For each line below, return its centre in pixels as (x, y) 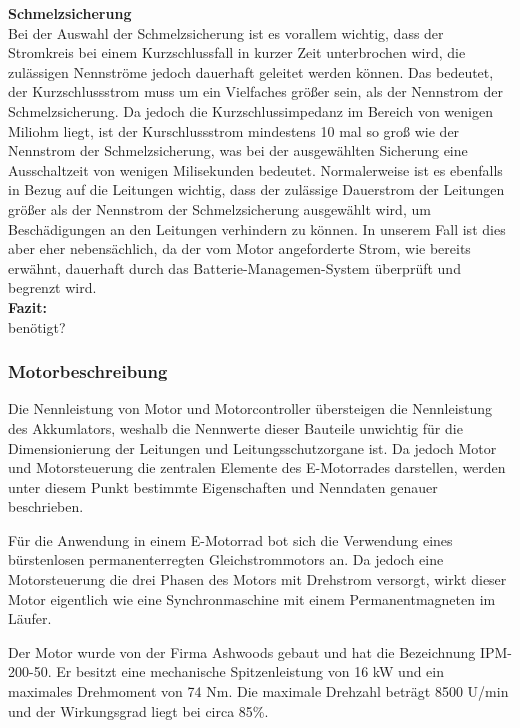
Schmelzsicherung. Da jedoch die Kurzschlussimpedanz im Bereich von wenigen (250, 110)
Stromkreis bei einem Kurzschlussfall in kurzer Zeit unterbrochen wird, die (237, 52)
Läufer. (30, 618)
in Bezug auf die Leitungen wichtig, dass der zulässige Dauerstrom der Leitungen (256, 189)
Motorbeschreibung (88, 371)
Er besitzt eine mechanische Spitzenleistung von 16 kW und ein (250, 671)
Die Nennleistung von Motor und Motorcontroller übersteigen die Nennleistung (250, 408)
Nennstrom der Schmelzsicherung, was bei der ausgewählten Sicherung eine (238, 150)
